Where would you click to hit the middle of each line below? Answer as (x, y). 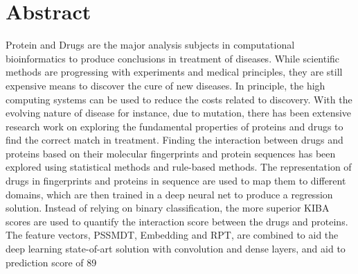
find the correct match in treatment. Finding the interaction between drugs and (174, 140)
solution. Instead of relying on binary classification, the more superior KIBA (168, 208)
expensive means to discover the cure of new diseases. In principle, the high (165, 85)
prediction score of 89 (51, 262)
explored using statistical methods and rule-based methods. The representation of (179, 167)
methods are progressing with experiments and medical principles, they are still (174, 72)
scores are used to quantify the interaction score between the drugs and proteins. (177, 221)
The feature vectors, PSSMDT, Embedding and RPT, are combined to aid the (172, 235)
